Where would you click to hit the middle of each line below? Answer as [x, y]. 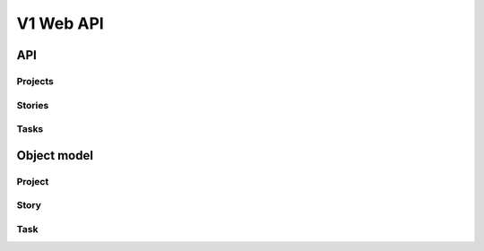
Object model [55, 156]
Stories [33, 105]
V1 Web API [60, 23]
